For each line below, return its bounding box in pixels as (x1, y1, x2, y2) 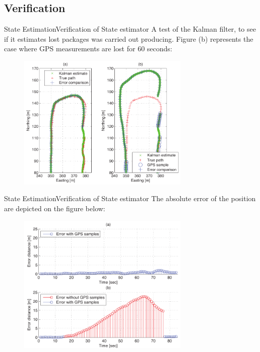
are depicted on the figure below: (4, 203, 105, 213)
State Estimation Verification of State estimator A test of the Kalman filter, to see (4, 24, 256, 34)
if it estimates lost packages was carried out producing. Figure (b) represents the (4, 33, 253, 44)
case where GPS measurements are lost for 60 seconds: (4, 43, 172, 54)
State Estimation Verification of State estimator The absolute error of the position (4, 193, 256, 204)
